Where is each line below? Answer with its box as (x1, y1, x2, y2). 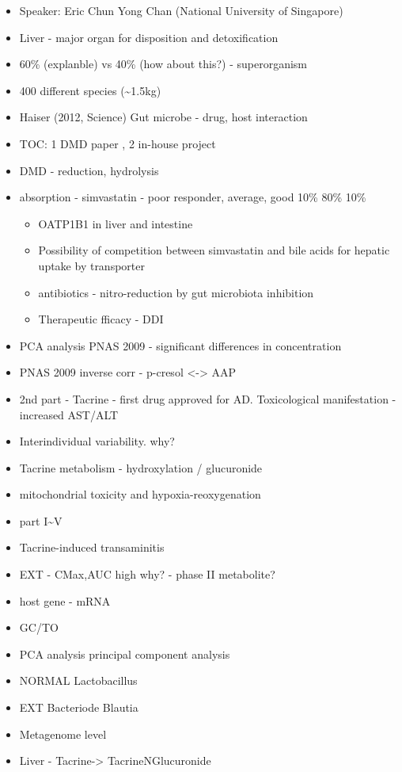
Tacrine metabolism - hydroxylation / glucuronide (19, 459, 263, 476)
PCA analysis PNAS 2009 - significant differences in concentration (19, 337, 342, 354)
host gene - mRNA (19, 592, 111, 609)
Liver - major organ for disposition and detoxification (19, 29, 279, 45)
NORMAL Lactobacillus (19, 672, 138, 689)
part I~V (19, 512, 63, 529)
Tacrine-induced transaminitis (19, 539, 165, 556)
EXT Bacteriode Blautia (19, 699, 138, 716)
